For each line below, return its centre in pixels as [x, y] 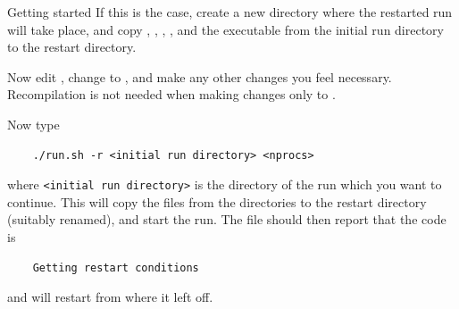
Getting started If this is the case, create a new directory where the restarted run [230, 12]
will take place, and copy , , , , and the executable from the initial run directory [226, 29]
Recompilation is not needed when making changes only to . [171, 94]
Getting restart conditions [116, 267]
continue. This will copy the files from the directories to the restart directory [217, 201]
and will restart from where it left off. [110, 297]
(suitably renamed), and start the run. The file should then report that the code [227, 219]
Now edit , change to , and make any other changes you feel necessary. [200, 76]
